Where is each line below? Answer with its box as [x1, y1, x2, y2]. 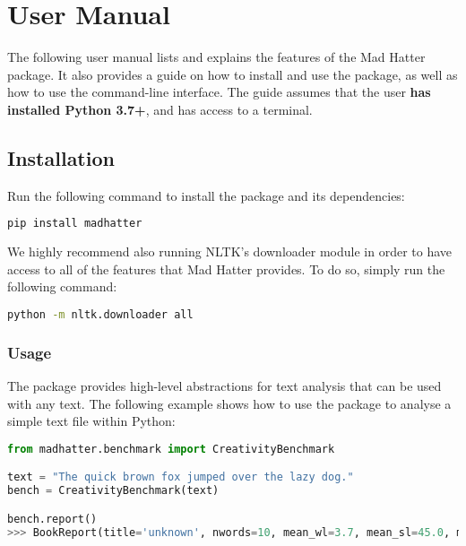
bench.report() [7, 512, 98, 525]
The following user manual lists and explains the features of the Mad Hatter [7, 48, 426, 66]
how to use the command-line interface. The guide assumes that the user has [7, 82, 431, 101]
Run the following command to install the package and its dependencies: [7, 186, 405, 204]
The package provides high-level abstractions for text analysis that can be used [7, 377, 442, 395]
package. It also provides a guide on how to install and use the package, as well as [7, 65, 458, 83]
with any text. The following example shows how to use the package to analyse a [7, 394, 452, 412]
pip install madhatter [7, 217, 142, 230]
